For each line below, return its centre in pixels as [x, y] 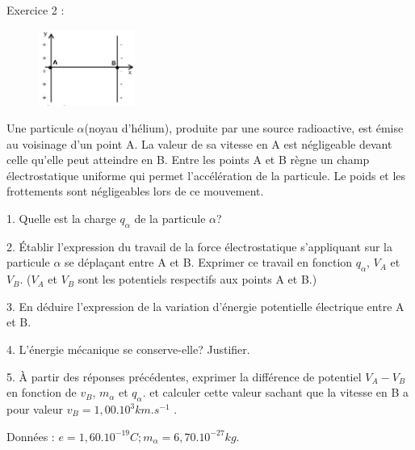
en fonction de [42, 392]
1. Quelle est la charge [61, 219]
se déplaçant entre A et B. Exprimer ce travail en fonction [209, 262]
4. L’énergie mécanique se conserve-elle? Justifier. [128, 349]
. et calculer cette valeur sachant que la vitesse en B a [276, 392]
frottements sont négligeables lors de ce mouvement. [135, 191]
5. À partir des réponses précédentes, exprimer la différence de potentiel [184, 376]
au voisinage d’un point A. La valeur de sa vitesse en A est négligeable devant [199, 143]
